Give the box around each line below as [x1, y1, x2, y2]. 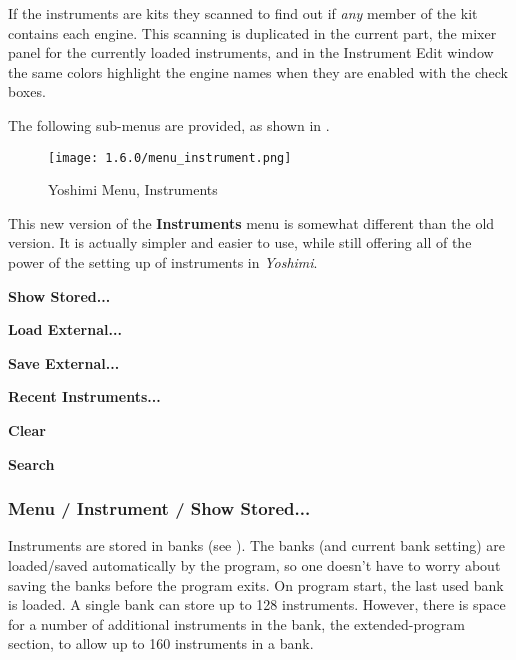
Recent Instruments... [8, 386, 161, 407]
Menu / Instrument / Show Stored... [8, 496, 311, 521]
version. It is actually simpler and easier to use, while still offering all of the [8, 232, 472, 253]
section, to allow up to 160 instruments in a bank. [8, 633, 314, 654]
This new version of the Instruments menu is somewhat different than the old [8, 212, 495, 233]
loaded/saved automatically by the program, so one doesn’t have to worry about [8, 554, 501, 575]
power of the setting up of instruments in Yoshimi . [8, 252, 318, 272]
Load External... [8, 319, 122, 340]
